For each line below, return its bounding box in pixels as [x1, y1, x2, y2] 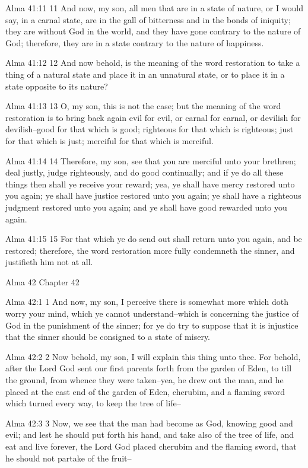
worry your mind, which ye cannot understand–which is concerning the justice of [5, 307, 299, 320]
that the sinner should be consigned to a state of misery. [5, 330, 211, 343]
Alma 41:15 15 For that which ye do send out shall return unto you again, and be [5, 233, 302, 245]
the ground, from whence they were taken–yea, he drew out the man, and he [5, 374, 284, 386]
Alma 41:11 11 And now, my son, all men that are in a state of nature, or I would [5, 2, 303, 14]
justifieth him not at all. [5, 256, 93, 268]
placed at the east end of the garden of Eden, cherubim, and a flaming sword [5, 385, 285, 397]
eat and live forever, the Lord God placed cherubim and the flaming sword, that [5, 440, 297, 452]
